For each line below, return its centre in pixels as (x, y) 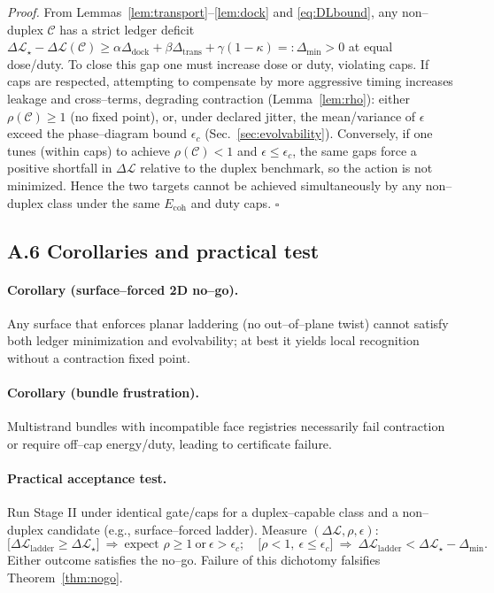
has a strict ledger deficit (127, 29)
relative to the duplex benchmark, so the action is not (286, 168)
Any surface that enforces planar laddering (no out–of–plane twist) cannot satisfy (228, 323)
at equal (370, 46)
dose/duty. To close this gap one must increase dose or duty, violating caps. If (218, 63)
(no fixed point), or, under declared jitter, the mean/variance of (243, 116)
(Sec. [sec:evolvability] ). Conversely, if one (319, 133)
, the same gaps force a (355, 150)
